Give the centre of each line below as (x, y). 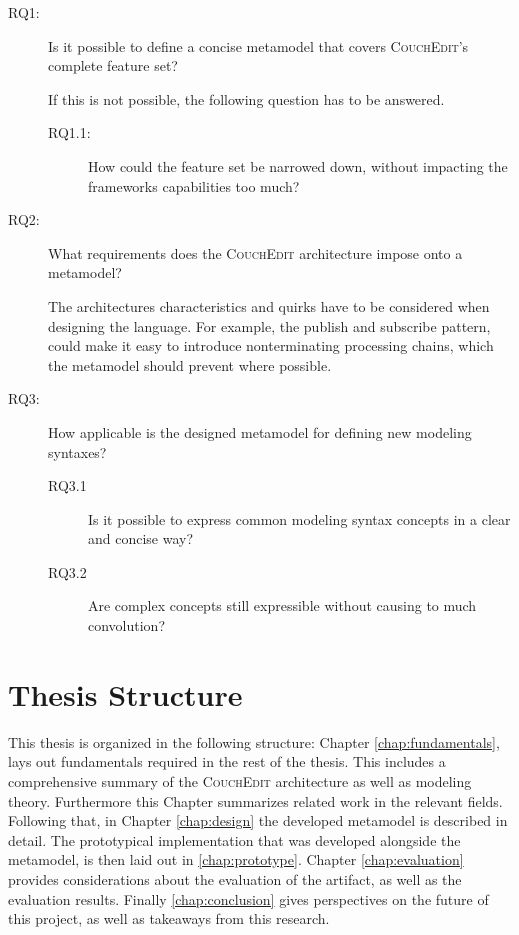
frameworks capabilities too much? (194, 185)
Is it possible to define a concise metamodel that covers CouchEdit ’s (258, 45)
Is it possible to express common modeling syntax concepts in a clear (299, 518)
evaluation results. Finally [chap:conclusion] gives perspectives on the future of (248, 898)
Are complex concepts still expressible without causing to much (282, 605)
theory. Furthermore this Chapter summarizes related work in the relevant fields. (255, 800)
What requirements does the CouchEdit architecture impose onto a (255, 252)
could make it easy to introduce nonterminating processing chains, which (271, 345)
